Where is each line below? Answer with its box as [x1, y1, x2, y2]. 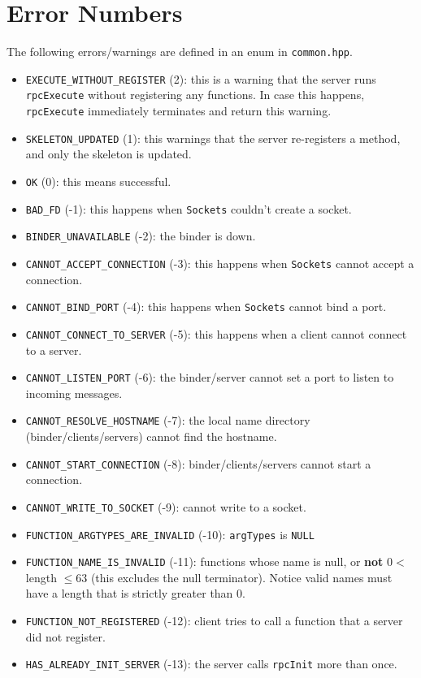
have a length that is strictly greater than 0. [25, 585, 245, 602]
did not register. [25, 628, 106, 645]
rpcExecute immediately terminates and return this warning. [25, 102, 332, 119]
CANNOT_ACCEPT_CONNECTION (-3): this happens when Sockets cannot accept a [25, 254, 414, 271]
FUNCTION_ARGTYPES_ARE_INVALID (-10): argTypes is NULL [25, 525, 315, 542]
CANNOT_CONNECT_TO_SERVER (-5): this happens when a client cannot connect [25, 325, 407, 342]
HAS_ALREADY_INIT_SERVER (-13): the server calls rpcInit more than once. [25, 655, 397, 672]
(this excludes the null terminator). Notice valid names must [90, 568, 393, 585]
